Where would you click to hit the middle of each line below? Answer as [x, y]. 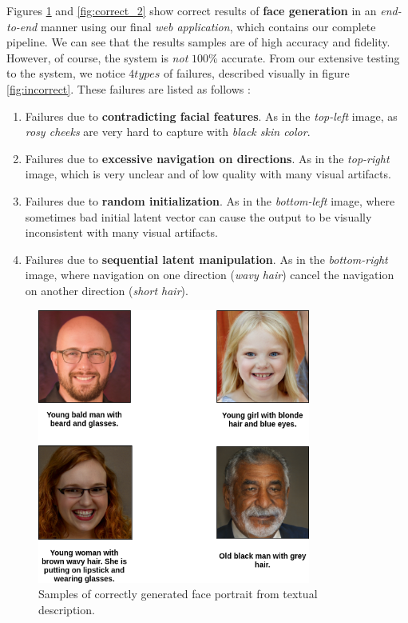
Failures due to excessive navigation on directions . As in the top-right [207, 158]
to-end [22, 26]
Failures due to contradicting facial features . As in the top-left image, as [211, 116]
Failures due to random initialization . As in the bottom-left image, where [210, 200]
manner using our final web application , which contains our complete [208, 26]
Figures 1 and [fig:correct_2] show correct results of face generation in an [192, 10]
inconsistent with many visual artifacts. [121, 232]
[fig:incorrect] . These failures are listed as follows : [129, 88]
